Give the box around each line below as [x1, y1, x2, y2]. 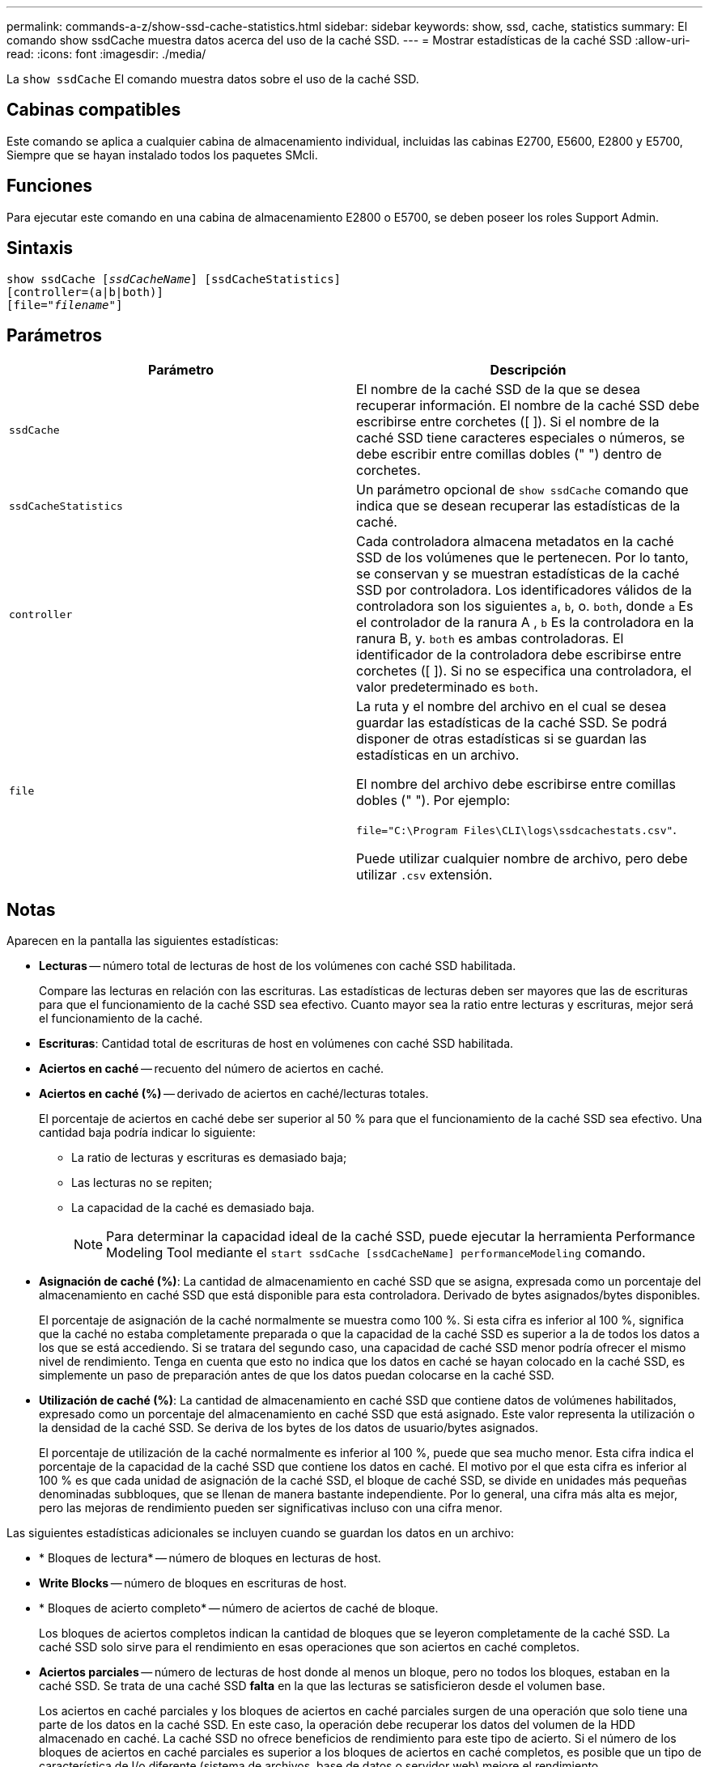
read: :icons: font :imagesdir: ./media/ [6, 47, 206, 61]
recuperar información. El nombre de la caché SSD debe [356, 397, 700, 414]
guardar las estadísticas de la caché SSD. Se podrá [356, 714, 668, 731]
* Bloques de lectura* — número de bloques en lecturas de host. [39, 1551, 381, 1566]
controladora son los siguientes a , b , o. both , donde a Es [356, 598, 694, 615]
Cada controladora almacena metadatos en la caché [356, 533, 674, 550]
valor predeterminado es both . [356, 679, 538, 696]
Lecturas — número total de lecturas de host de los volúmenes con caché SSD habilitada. [39, 959, 516, 973]
